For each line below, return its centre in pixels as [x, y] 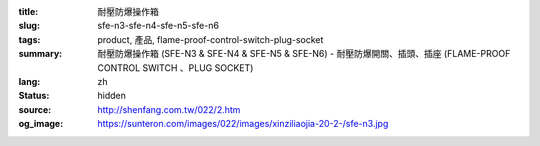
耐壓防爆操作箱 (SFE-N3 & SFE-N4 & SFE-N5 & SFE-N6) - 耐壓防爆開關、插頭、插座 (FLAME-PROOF [304, 54]
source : [35, 109]
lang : [29, 81]
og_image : [41, 124]
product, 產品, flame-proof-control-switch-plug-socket [210, 39]
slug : [29, 26]
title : [28, 11]
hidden [112, 96]
